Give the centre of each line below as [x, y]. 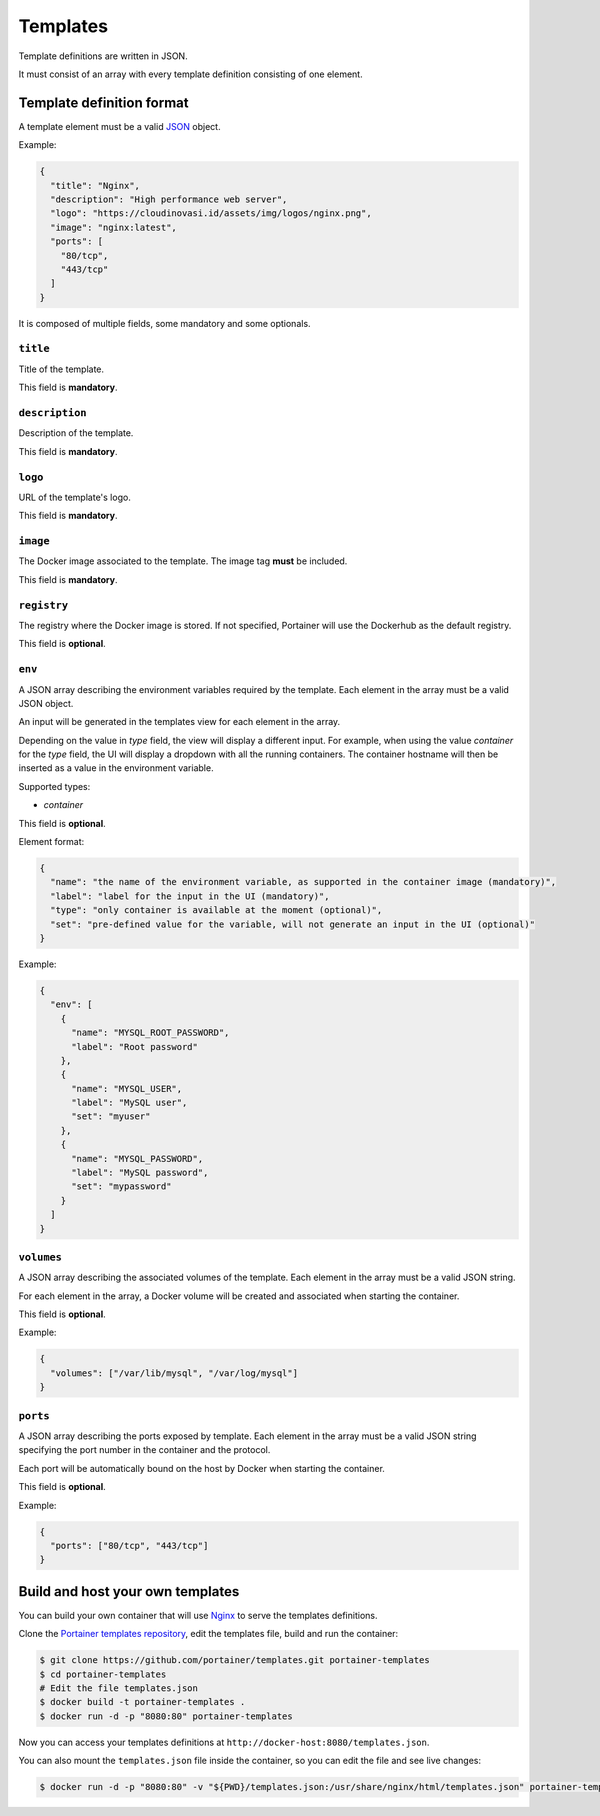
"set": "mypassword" [121, 1186]
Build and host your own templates [129, 1591]
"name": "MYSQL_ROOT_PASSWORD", [150, 1033]
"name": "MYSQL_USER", [127, 1088]
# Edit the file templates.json [119, 1688]
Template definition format [103, 102]
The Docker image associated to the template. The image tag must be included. [183, 561]
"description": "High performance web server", [169, 199]
